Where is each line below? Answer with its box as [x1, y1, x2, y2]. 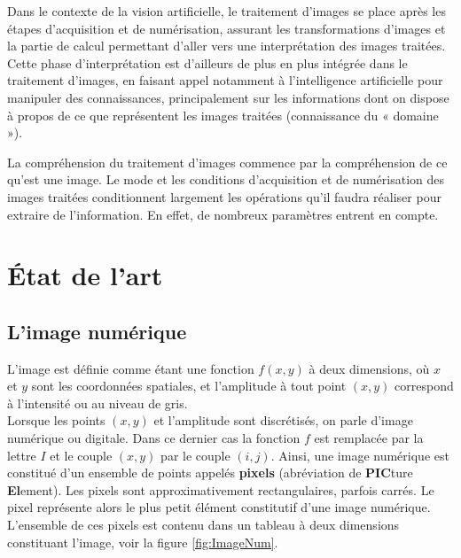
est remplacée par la [314, 429, 424, 447]
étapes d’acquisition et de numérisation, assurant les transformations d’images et [7, 19, 446, 37]
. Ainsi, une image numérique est [270, 446, 449, 464]
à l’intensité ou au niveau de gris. [7, 393, 188, 412]
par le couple [160, 446, 230, 464]
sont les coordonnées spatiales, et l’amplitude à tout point [31, 376, 347, 395]
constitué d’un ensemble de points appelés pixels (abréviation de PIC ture [7, 463, 413, 482]
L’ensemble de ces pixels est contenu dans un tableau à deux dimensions [7, 515, 400, 534]
